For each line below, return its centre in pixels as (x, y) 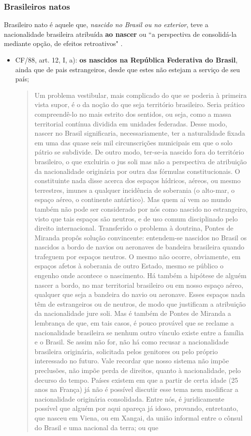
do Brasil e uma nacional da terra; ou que (96, 427)
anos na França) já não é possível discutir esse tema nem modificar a (136, 389)
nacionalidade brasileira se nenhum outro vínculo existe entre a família (139, 332)
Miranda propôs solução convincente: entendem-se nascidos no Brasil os (140, 237)
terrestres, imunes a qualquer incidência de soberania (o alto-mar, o (135, 190)
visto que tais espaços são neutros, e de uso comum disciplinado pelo (136, 218)
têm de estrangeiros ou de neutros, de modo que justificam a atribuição (140, 304)
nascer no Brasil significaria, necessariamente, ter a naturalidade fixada (140, 133)
